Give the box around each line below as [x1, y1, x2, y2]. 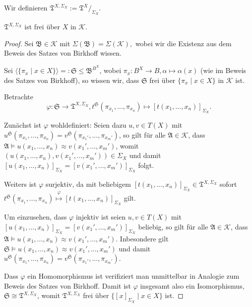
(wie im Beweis [200, 65, 247, 76]
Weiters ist [4, 179, 37, 189]
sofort [219, 179, 237, 189]
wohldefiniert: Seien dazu [50, 120, 126, 130]
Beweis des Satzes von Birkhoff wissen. [4, 48, 122, 58]
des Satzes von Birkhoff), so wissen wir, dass [4, 75, 139, 85]
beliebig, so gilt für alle [138, 221, 208, 231]
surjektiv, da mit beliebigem [46, 179, 131, 189]
